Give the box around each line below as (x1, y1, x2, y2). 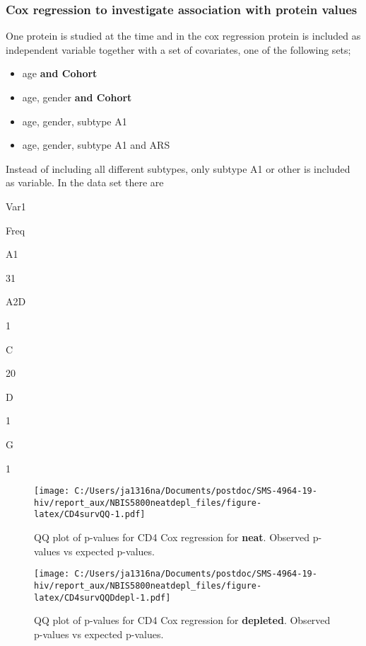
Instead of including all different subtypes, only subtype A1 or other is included (6, 161, 350, 176)
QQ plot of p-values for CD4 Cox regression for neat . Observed (34, 530, 310, 545)
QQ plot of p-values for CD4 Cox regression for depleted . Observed (34, 613, 331, 628)
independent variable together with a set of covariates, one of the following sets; (6, 42, 351, 57)
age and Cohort (22, 66, 98, 81)
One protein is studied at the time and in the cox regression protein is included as (6, 28, 361, 43)
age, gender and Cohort (22, 90, 132, 104)
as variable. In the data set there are (6, 175, 164, 190)
